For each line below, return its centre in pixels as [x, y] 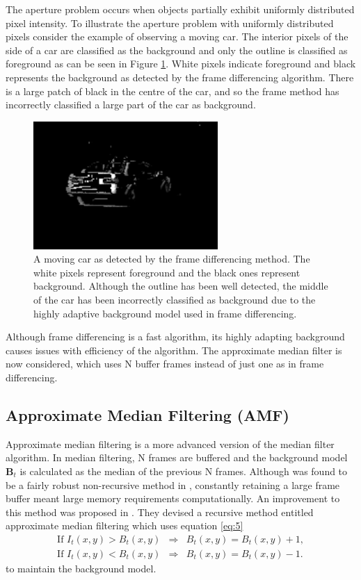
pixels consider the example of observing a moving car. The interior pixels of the [177, 36]
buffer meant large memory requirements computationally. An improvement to [173, 498]
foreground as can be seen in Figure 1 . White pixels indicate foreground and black [181, 64]
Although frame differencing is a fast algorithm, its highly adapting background [175, 337]
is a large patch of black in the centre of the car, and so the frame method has [173, 91]
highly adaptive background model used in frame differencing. [165, 313]
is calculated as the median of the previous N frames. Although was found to [184, 471]
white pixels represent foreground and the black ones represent [167, 272]
